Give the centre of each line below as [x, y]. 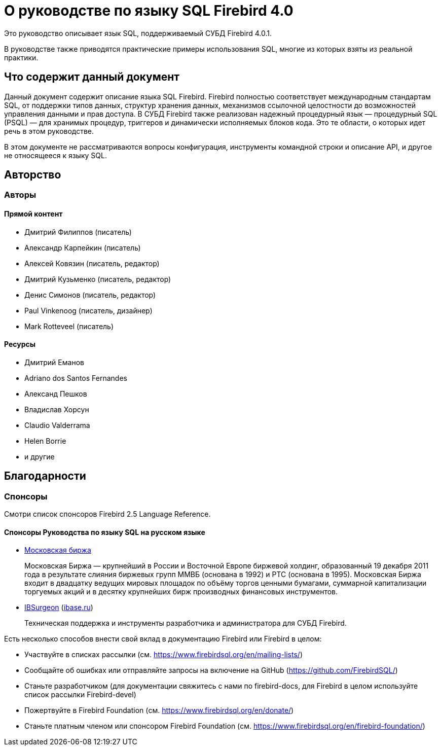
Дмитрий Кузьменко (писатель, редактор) [98, 279]
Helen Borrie [45, 441]
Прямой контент [33, 214]
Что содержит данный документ [92, 77]
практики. [21, 57]
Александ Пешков [56, 394]
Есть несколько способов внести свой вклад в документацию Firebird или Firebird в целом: [163, 639]
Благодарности [45, 476]
